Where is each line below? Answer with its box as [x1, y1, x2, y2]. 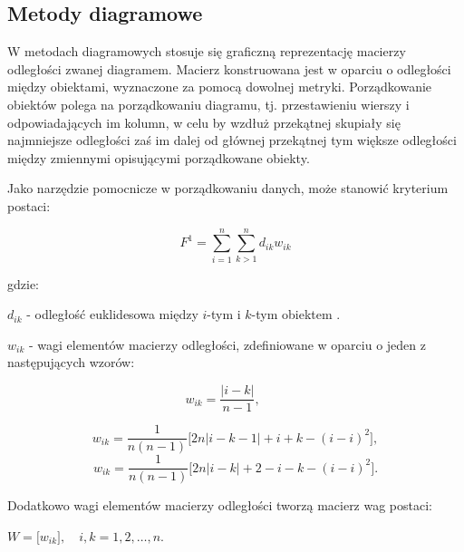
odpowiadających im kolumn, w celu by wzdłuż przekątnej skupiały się [7, 112, 401, 131]
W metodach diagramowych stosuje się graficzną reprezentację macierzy [7, 42, 406, 61]
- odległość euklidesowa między [26, 305, 198, 324]
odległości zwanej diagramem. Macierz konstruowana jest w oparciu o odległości [7, 59, 451, 78]
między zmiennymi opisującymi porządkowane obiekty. [7, 148, 310, 167]
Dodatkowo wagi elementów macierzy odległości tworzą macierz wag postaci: [7, 496, 433, 515]
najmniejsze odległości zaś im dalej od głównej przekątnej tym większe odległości [7, 131, 457, 150]
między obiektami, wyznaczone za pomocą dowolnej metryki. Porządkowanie [7, 77, 432, 96]
